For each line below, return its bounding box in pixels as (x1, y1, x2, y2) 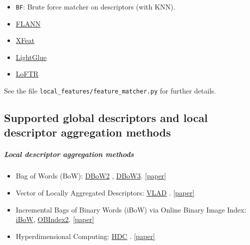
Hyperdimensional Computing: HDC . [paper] (15, 230, 155, 241)
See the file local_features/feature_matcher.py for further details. (4, 85, 216, 96)
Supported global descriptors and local (4, 110, 208, 125)
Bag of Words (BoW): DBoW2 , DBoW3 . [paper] (15, 170, 166, 181)
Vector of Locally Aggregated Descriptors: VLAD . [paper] (15, 187, 195, 198)
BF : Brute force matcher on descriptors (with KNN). (15, 1, 176, 11)
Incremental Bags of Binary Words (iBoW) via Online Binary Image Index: (15, 204, 247, 214)
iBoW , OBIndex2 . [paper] (15, 214, 94, 224)
